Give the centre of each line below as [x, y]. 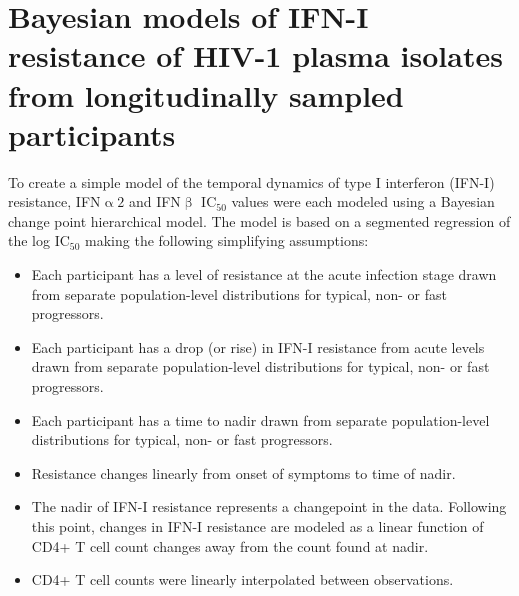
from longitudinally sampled [206, 94]
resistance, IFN [54, 201]
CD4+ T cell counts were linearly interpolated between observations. [242, 579]
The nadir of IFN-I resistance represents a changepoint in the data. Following [269, 506]
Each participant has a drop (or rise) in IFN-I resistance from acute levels [258, 346]
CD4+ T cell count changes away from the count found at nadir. [230, 545]
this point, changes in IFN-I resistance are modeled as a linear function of [257, 526]
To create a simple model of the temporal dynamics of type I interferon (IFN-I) [251, 181]
